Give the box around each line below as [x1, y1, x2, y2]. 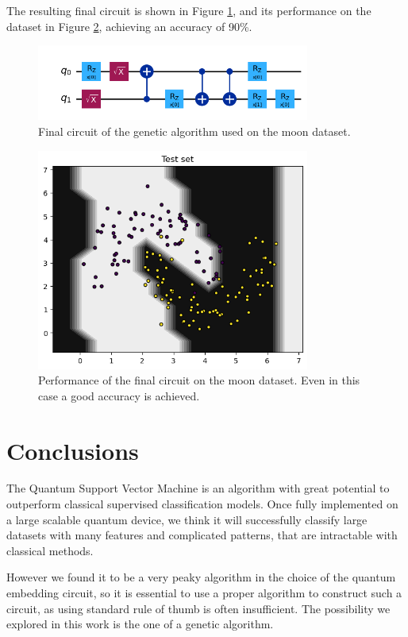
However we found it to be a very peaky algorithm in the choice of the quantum [6, 569, 396, 585]
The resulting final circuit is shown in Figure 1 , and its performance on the [6, 2, 371, 18]
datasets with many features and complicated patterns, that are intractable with [6, 527, 398, 543]
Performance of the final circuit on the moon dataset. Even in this [38, 372, 360, 388]
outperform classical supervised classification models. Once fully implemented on [6, 496, 398, 512]
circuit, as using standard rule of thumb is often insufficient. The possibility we [6, 600, 391, 616]
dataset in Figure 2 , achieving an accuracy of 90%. [6, 17, 252, 34]
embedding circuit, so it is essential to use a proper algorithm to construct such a [6, 585, 402, 600]
